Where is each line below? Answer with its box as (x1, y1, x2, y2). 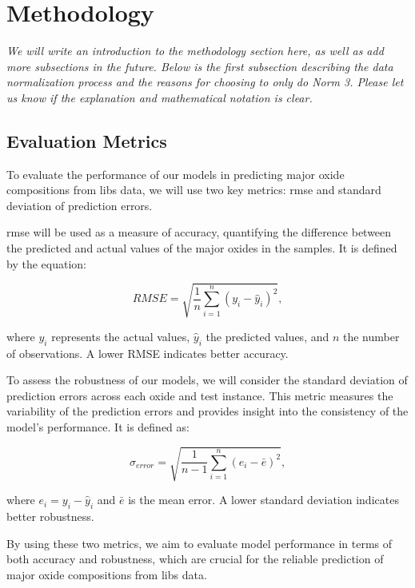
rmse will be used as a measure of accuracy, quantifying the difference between (6, 224, 392, 240)
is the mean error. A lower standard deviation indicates (128, 491, 399, 508)
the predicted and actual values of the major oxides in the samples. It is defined (6, 240, 397, 256)
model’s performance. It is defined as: (6, 418, 190, 435)
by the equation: (6, 255, 86, 272)
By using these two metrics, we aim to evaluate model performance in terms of (6, 534, 393, 551)
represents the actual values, (51, 328, 190, 344)
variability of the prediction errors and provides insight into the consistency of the (6, 403, 409, 419)
